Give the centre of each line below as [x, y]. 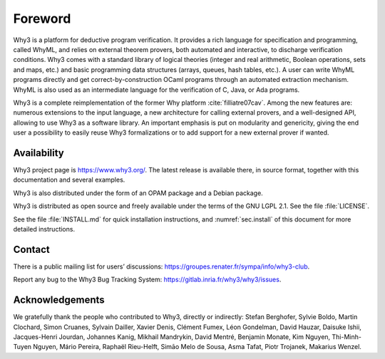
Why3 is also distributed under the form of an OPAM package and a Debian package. [138, 193]
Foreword [42, 19]
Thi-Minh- [346, 337]
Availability [38, 153]
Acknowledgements [59, 300]
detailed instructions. [44, 229]
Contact [31, 249]
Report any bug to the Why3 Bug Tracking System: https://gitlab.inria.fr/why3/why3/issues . [147, 280]
